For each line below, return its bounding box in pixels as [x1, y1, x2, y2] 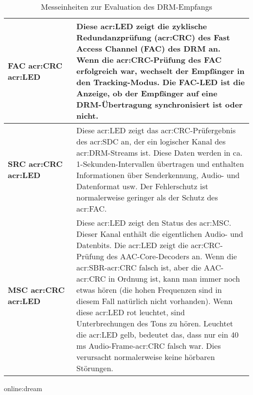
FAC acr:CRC [8, 59, 63, 71]
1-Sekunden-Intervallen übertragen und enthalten [76, 158, 244, 169]
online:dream [4, 383, 42, 393]
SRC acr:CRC [8, 158, 63, 169]
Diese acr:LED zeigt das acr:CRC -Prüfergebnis [76, 125, 236, 136]
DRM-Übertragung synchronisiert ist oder [76, 99, 243, 110]
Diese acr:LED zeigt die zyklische [76, 20, 207, 32]
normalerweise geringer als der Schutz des [76, 192, 218, 203]
